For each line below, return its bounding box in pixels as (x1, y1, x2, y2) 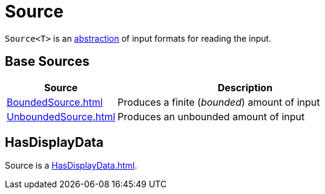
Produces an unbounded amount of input (117, 110, 305, 123)
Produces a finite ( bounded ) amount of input (117, 95, 320, 108)
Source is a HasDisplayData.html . (5, 160, 137, 171)
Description (217, 81, 273, 94)
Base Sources (5, 54, 90, 70)
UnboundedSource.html (7, 110, 116, 123)
